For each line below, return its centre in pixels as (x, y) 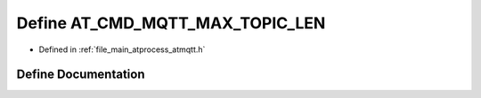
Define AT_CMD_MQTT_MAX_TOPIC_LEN (171, 23)
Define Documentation (81, 75)
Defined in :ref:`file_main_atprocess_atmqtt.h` (122, 49)
